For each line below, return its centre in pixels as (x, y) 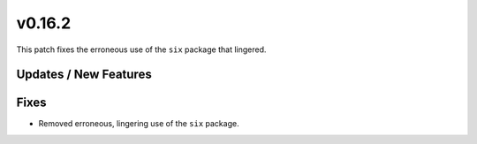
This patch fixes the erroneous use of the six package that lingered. (141, 49)
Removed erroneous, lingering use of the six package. (139, 124)
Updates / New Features (84, 75)
